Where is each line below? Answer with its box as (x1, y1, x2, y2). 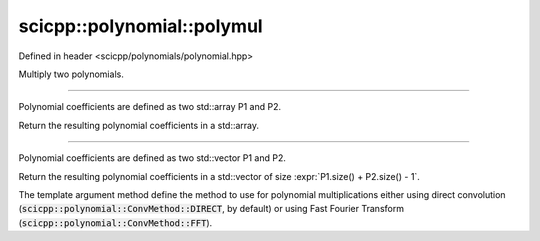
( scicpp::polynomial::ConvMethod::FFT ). (18, 216, 213, 229)
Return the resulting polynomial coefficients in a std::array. (18, 119, 260, 131)
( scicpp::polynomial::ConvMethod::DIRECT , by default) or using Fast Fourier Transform (18, 203, 405, 215)
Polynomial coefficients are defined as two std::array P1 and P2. (18, 101, 282, 113)
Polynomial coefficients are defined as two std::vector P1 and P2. (18, 152, 287, 164)
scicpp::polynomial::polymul (18, 15, 264, 37)
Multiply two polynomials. (18, 68, 124, 80)
